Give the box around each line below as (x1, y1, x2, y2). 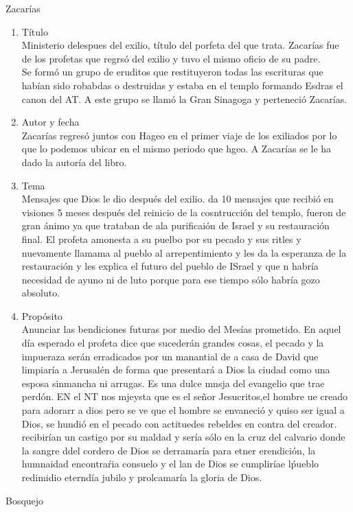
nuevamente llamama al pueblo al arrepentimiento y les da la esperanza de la (21, 245, 347, 259)
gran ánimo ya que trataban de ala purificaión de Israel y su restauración (21, 218, 330, 233)
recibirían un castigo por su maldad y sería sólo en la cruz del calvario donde (21, 430, 345, 444)
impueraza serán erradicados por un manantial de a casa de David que (21, 349, 319, 363)
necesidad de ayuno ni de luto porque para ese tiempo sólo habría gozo (21, 272, 320, 286)
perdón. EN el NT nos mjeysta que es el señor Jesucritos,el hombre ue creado (21, 389, 348, 404)
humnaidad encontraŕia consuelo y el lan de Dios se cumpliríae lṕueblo (21, 456, 319, 471)
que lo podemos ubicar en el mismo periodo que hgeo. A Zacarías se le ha (21, 141, 332, 156)
